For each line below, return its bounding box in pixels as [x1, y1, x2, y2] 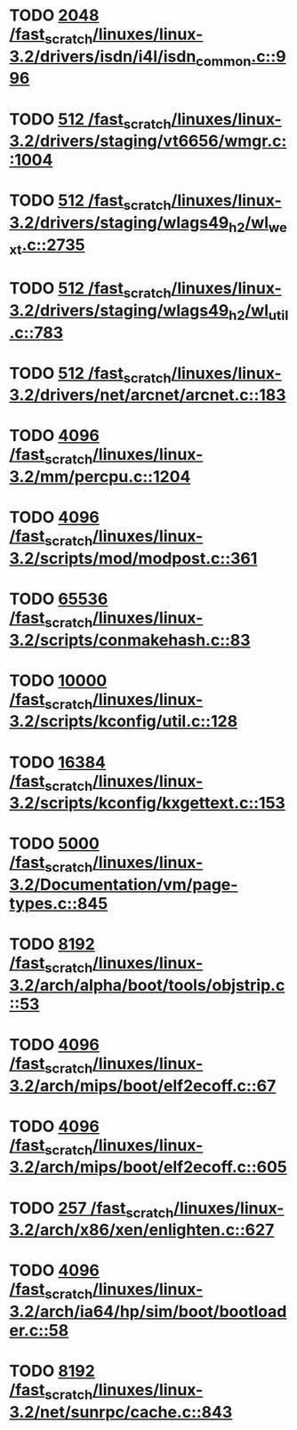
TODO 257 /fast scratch [9, 1198, 174, 1221]
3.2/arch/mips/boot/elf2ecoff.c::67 [9, 1075, 277, 1096]
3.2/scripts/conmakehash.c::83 [9, 630, 251, 650]
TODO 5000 [9, 833, 100, 854]
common [195, 52, 252, 69]
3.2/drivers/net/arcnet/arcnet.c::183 [9, 385, 286, 406]
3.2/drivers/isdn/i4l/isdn [9, 46, 197, 67]
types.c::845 [9, 893, 108, 913]
